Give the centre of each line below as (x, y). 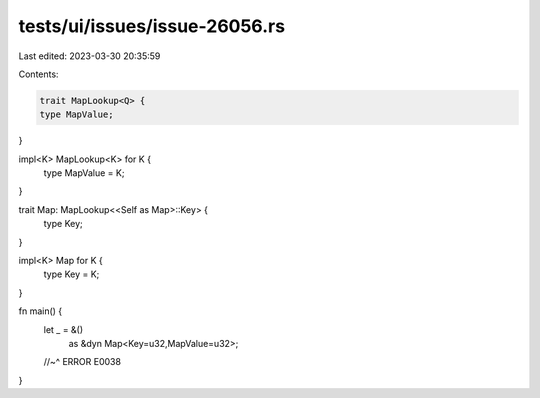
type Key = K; (71, 274)
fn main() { (40, 311)
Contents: (38, 74)
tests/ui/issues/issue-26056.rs (151, 26)
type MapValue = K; (84, 173)
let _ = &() (63, 329)
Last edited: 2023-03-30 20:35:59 (89, 56)
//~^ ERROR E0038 (82, 362)
